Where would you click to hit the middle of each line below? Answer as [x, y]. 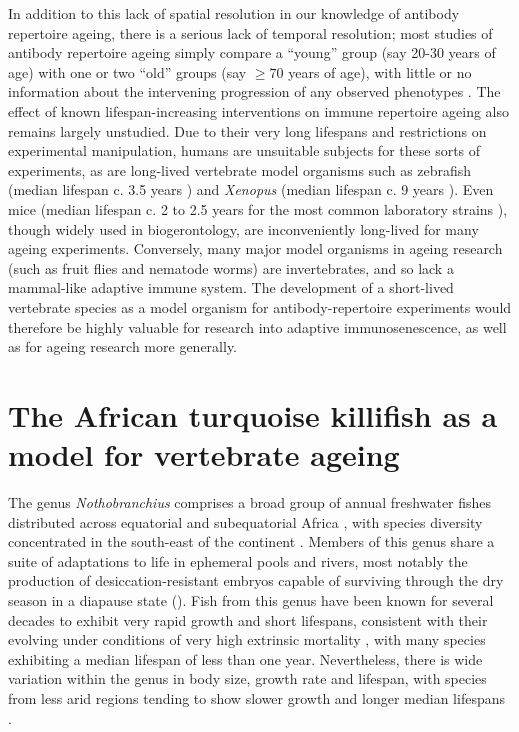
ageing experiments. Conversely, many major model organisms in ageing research [255, 248]
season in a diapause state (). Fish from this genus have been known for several [251, 599]
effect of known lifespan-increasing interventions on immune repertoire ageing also [258, 110]
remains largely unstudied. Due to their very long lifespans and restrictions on [247, 130]
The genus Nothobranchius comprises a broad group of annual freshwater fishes [250, 502]
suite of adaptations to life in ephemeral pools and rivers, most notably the [238, 560]
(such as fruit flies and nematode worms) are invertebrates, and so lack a [231, 267]
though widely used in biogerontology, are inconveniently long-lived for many [243, 228]
